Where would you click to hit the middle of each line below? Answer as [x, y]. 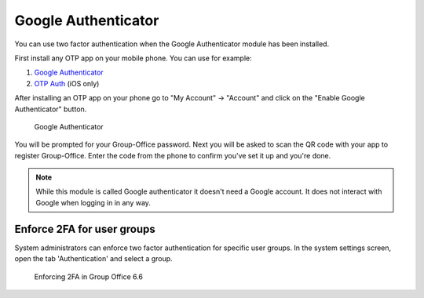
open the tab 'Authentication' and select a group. [93, 259]
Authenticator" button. [51, 109]
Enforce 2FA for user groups [85, 229]
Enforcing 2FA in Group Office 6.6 [89, 276]
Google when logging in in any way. [93, 202]
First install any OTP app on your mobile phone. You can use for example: [133, 58]
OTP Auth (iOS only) [67, 83]
